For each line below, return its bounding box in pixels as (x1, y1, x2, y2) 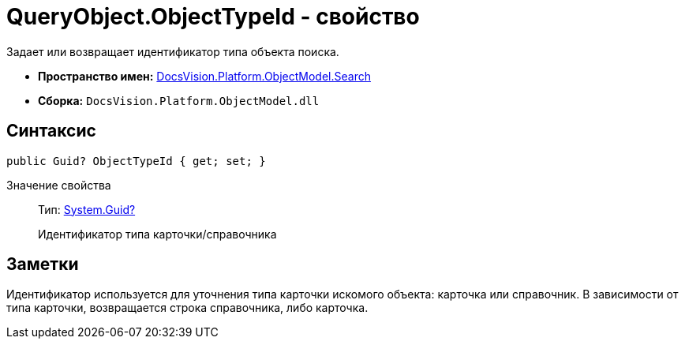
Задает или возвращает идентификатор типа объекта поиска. (6, 44, 339, 58)
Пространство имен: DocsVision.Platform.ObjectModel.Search (38, 69, 371, 83)
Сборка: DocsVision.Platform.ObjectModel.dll (38, 93, 320, 107)
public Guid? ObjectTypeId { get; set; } (6, 154, 266, 167)
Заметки (6, 254, 79, 275)
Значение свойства (6, 178, 111, 192)
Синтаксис (6, 121, 96, 141)
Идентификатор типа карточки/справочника (38, 227, 277, 241)
